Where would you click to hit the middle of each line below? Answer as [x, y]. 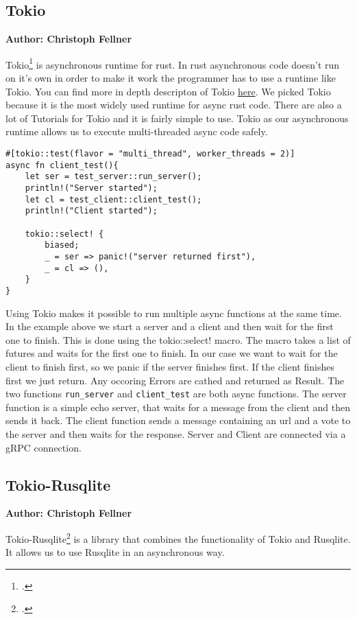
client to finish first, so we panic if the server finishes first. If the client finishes [170, 366]
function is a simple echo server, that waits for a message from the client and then [178, 407]
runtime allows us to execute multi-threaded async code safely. [137, 131]
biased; [62, 245]
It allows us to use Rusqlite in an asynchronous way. [115, 552]
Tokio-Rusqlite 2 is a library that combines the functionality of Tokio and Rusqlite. [178, 537]
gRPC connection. [44, 447]
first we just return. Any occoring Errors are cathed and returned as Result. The [175, 380]
